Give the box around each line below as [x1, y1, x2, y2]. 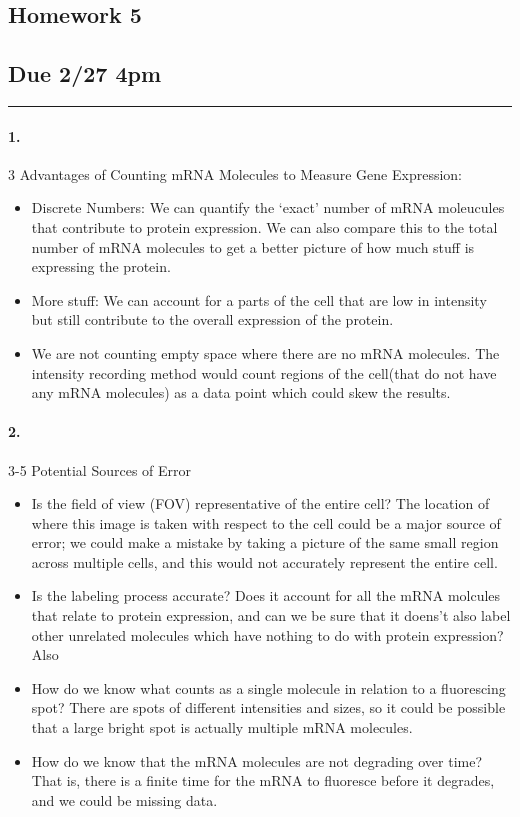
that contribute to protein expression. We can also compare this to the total [31, 216, 498, 237]
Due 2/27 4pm [8, 58, 162, 89]
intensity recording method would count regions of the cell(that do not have [31, 362, 497, 383]
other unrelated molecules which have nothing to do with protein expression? [31, 624, 504, 645]
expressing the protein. [31, 256, 171, 277]
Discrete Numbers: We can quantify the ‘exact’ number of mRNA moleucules [31, 197, 505, 218]
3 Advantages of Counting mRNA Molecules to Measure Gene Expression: [8, 163, 462, 184]
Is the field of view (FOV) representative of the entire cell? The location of [31, 493, 490, 514]
